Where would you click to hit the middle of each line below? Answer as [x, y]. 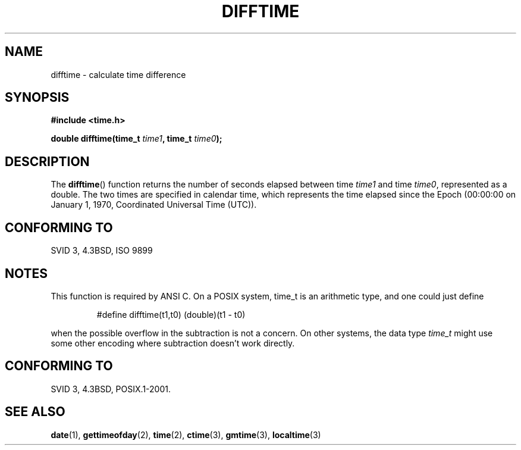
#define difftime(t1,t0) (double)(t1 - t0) [171, 314]
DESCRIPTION [47, 161]
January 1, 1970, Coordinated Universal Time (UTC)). [154, 205]
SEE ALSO [35, 412]
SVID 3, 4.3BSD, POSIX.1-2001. [111, 389]
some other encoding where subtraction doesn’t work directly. [173, 343]
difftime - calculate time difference [118, 74]
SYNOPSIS [37, 98]
